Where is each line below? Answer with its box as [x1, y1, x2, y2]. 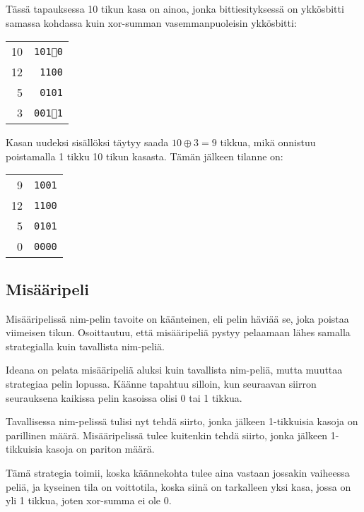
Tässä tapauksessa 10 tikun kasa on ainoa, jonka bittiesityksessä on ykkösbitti [6, 1, 344, 16]
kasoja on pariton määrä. [45, 441, 155, 456]
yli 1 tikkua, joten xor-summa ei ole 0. [6, 493, 172, 508]
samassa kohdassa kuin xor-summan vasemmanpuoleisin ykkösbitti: [6, 15, 297, 30]
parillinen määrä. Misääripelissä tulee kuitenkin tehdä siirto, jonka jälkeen [6, 427, 328, 442]
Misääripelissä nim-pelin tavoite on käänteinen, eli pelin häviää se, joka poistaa [6, 311, 349, 326]
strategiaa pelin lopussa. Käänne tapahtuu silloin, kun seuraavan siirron [6, 376, 317, 391]
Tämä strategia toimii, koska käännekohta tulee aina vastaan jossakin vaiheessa [6, 465, 350, 480]
